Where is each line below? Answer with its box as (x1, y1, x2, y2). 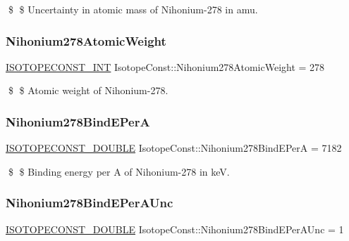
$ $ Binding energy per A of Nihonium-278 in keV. (8, 164, 230, 178)
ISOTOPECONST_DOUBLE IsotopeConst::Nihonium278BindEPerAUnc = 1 (6, 221, 344, 236)
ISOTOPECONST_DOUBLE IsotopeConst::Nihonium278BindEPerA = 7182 (6, 141, 342, 155)
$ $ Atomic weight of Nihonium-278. (8, 83, 169, 98)
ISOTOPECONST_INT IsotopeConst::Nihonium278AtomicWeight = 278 (6, 59, 325, 74)
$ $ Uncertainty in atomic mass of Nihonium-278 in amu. (8, 2, 258, 16)
